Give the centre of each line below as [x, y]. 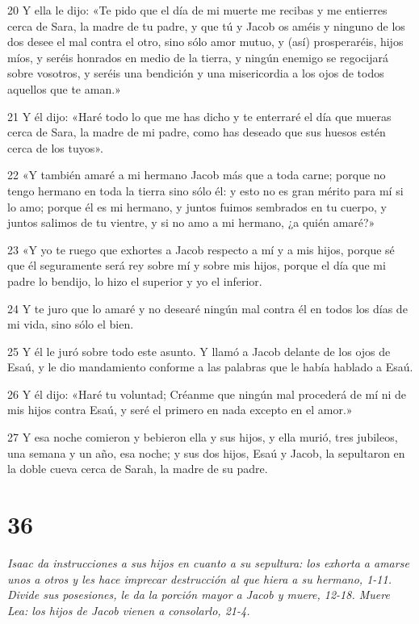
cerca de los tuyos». [55, 147]
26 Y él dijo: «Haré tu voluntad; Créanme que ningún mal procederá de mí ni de [207, 394]
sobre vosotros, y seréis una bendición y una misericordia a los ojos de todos [196, 73]
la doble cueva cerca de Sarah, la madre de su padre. [138, 469]
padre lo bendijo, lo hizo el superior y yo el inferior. [135, 281]
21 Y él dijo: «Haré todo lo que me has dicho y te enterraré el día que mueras [199, 116]
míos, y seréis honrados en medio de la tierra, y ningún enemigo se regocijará [198, 57]
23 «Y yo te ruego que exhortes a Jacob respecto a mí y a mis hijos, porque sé [201, 249]
